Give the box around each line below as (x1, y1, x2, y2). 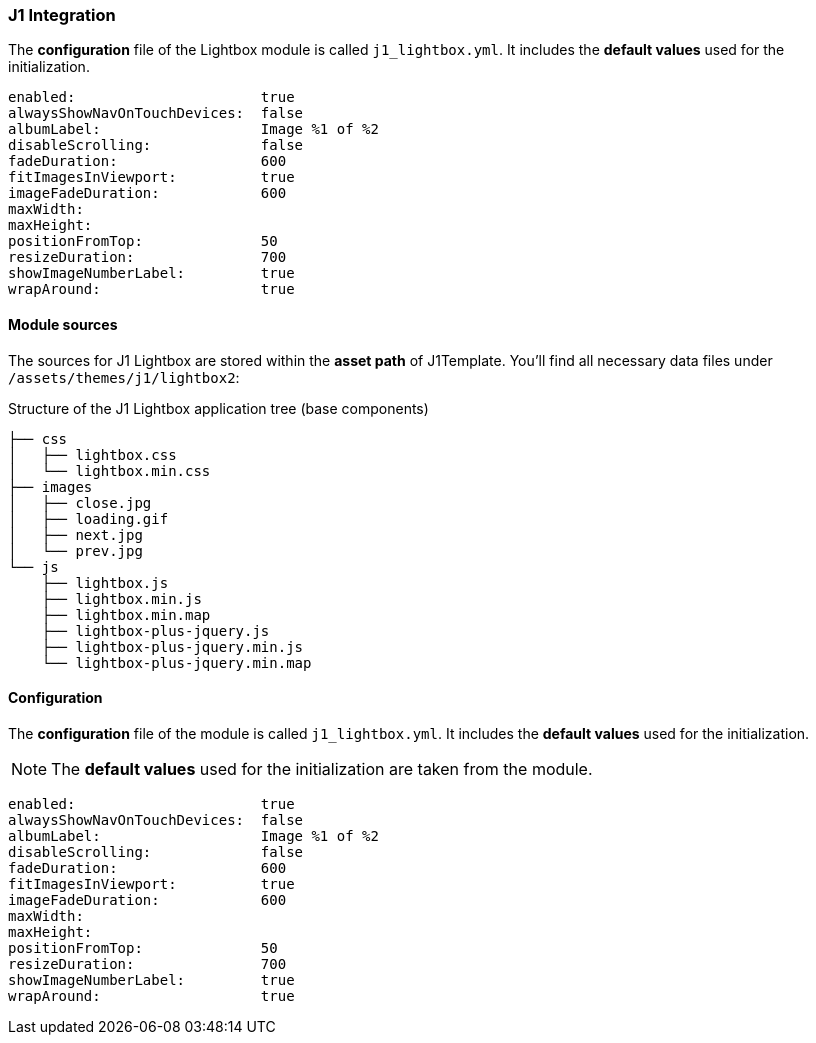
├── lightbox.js (41, 574, 169, 591)
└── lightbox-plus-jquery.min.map (41, 654, 312, 671)
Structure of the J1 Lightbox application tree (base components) (8, 399, 429, 417)
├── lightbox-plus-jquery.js (41, 622, 270, 639)
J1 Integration (8, 5, 116, 25)
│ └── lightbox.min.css (8, 462, 211, 479)
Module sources (8, 315, 118, 333)
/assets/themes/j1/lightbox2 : (8, 368, 240, 386)
